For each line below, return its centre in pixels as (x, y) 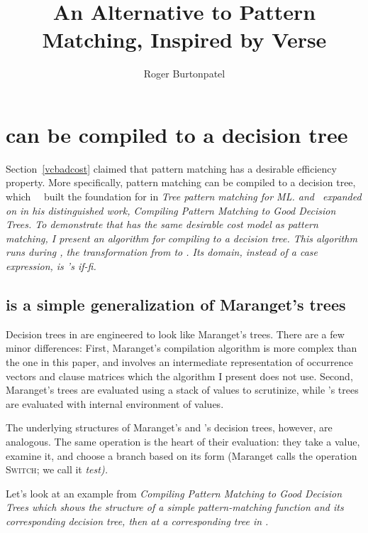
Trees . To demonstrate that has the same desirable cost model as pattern (162, 224)
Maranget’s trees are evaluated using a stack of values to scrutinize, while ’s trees (182, 390)
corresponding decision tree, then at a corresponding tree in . (137, 521)
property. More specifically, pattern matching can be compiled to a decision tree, (181, 182)
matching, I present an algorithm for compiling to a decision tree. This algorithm (182, 238)
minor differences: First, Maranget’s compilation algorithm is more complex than (182, 348)
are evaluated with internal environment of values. (115, 403)
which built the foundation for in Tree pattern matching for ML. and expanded (184, 196)
